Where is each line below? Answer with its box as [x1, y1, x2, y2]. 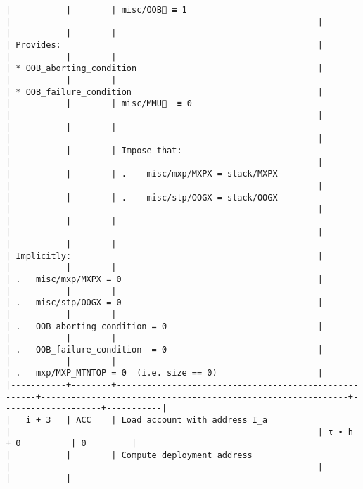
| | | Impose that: [6, 145, 182, 155]
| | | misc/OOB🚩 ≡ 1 [6, 5, 187, 15]
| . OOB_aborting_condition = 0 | [6, 321, 324, 331]
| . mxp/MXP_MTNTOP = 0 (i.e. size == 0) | [6, 368, 324, 379]
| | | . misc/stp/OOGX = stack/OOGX [6, 192, 278, 203]
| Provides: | [6, 39, 324, 50]
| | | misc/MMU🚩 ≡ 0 [6, 99, 192, 109]
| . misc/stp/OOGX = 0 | [6, 298, 324, 308]
